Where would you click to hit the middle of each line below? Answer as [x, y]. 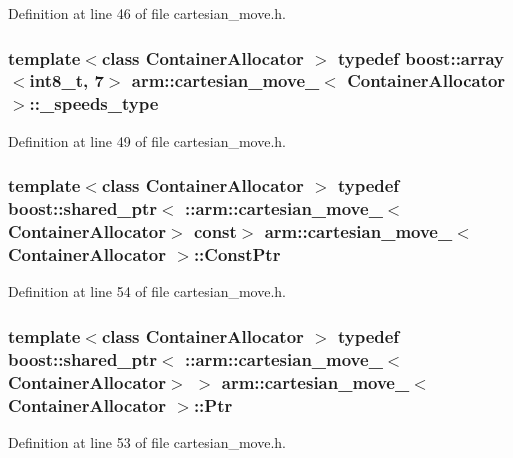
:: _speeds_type [94, 103]
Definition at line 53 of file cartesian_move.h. [147, 441]
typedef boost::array [421, 57]
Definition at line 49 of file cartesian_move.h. [147, 140]
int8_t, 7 [66, 80]
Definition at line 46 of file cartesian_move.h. [147, 13]
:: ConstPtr [237, 253]
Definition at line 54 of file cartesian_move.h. [147, 291]
